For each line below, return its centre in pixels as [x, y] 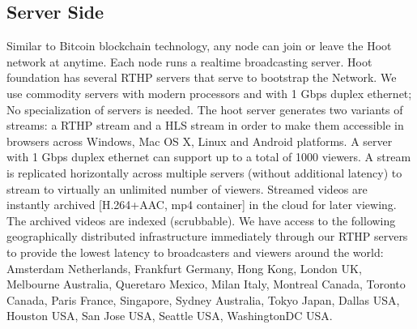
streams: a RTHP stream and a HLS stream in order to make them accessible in [205, 125]
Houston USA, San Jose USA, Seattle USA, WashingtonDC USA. [170, 316]
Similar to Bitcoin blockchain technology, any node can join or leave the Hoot [199, 46]
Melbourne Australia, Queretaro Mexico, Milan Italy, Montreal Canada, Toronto [206, 284]
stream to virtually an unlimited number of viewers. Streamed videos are [187, 188]
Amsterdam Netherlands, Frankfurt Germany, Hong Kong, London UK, [184, 268]
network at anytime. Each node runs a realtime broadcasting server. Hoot [189, 61]
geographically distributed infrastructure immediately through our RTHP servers [207, 236]
